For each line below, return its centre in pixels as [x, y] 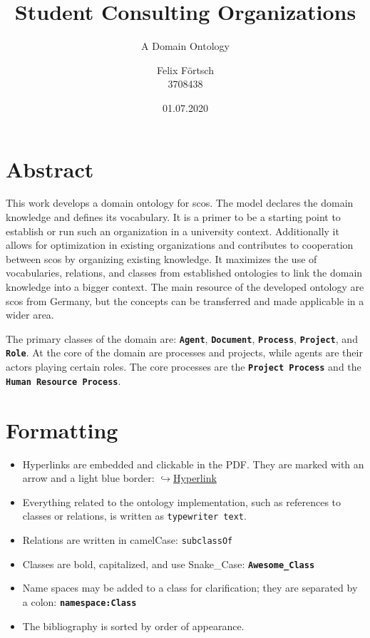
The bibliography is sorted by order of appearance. [133, 626]
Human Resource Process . [63, 380]
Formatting [62, 429]
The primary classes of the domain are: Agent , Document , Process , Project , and [182, 338]
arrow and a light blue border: [88, 478]
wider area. [30, 315]
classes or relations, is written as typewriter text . [134, 516]
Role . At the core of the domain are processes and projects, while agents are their [184, 353]
